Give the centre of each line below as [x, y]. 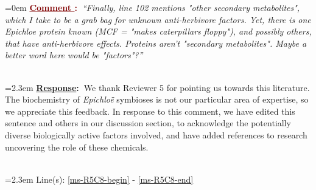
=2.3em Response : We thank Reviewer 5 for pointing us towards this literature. [157, 87]
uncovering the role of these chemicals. [77, 147]
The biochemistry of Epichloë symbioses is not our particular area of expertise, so [157, 99]
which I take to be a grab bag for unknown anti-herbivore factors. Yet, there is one [158, 19]
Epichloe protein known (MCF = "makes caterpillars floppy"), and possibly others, [158, 31]
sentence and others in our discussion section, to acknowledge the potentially [148, 123]
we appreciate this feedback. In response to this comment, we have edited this [150, 111]
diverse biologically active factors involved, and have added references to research [156, 134]
